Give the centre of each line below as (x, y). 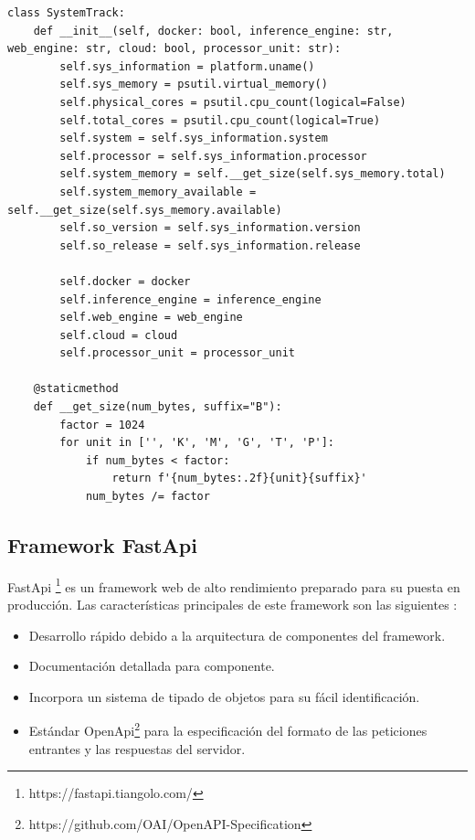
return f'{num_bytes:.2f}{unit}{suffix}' (239, 478)
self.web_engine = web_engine (151, 318)
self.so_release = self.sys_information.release (210, 245)
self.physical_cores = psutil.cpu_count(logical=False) (233, 102)
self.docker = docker (125, 281)
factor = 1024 (102, 425)
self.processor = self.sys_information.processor (213, 156)
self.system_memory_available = (158, 191)
